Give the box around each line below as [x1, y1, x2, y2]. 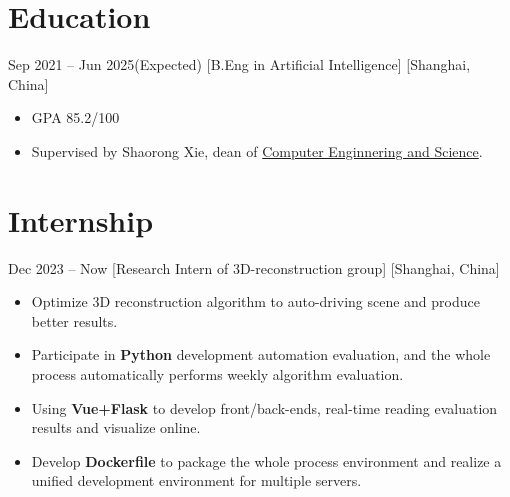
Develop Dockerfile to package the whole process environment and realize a [31, 450, 502, 471]
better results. [31, 310, 118, 331]
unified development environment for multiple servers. [31, 470, 362, 491]
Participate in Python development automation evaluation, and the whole [31, 344, 491, 365]
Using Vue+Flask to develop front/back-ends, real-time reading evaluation [31, 397, 498, 418]
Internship [8, 199, 154, 240]
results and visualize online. [31, 417, 201, 438]
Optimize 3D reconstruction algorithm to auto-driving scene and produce [31, 291, 480, 312]
